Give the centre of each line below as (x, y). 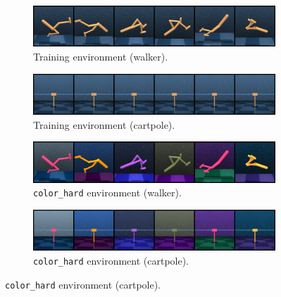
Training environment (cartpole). (104, 124)
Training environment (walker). (101, 57)
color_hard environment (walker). (107, 192)
